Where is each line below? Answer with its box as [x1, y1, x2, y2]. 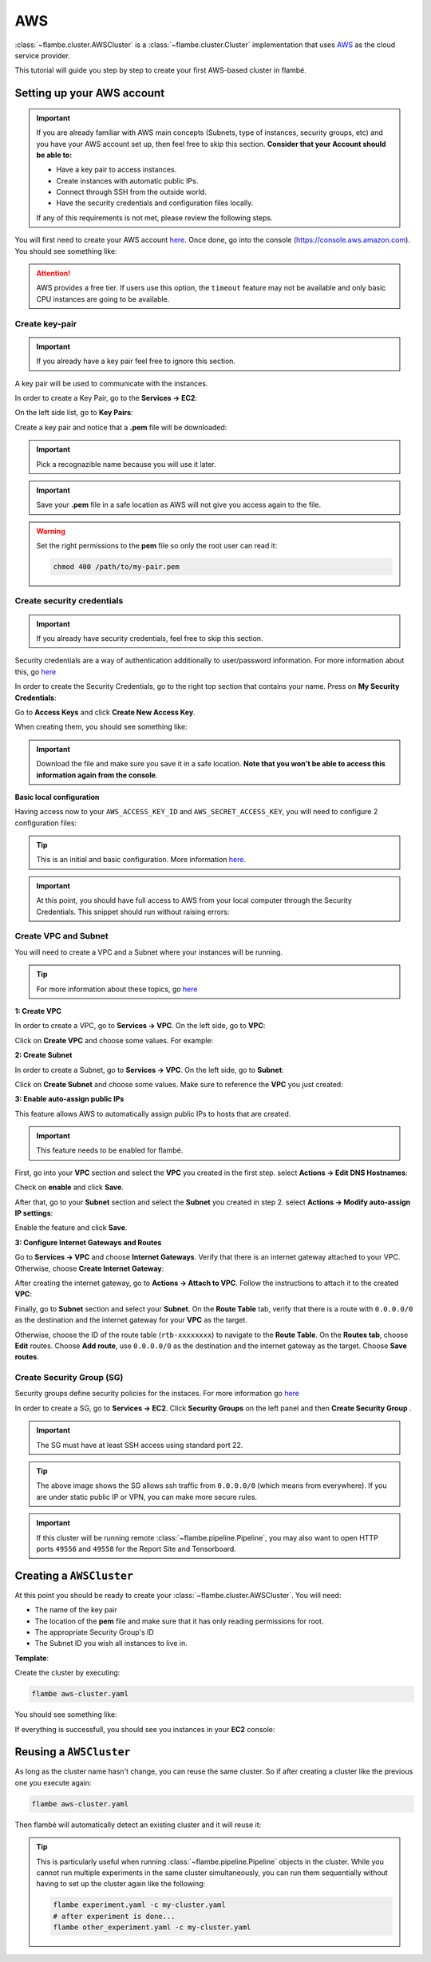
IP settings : [14, 1208, 53, 1218]
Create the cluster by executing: [14, 1668, 121, 1678]
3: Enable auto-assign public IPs [14, 1094, 125, 1104]
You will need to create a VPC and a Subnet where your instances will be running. [14, 947, 283, 957]
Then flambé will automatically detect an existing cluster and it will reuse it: [14, 1820, 262, 1829]
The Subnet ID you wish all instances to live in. [34, 1639, 188, 1648]
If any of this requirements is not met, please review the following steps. [36, 212, 273, 223]
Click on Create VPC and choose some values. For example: [14, 1035, 214, 1045]
